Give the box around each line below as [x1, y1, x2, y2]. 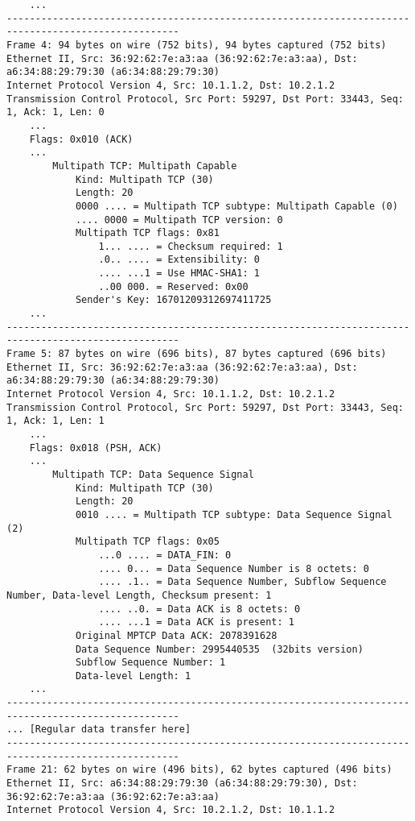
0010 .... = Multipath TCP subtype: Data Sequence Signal [75, 508, 392, 520]
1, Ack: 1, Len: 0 [6, 106, 105, 118]
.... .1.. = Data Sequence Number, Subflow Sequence [98, 576, 387, 588]
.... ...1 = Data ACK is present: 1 [98, 616, 294, 628]
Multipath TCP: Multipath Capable [52, 160, 237, 172]
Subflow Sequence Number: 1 [75, 657, 226, 669]
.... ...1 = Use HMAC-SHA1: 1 [98, 267, 260, 280]
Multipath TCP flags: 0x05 [75, 536, 220, 548]
